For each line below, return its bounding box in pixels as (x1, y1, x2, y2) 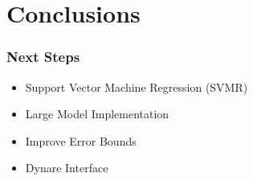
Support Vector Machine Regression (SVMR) (25, 78, 248, 95)
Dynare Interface (25, 159, 108, 176)
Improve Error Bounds (25, 132, 137, 149)
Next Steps (6, 47, 80, 67)
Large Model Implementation (25, 105, 169, 122)
